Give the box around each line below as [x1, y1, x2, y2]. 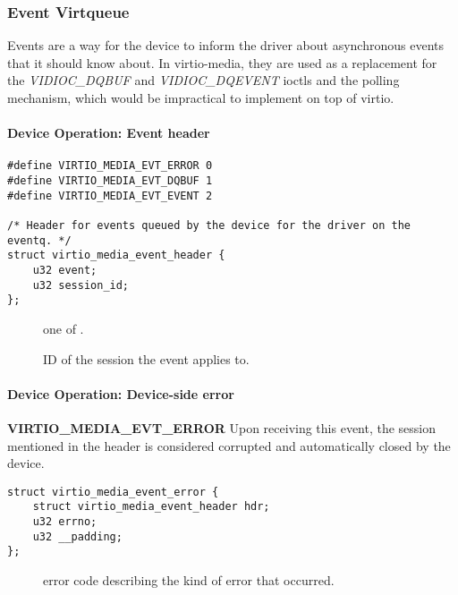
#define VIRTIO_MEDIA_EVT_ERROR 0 [7, 159, 213, 173]
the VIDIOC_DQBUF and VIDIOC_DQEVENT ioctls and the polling [7, 71, 400, 89]
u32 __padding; [32, 530, 123, 543]
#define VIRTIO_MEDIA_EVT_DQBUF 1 [7, 174, 213, 188]
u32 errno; [32, 515, 98, 529]
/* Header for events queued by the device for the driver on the [7, 219, 411, 233]
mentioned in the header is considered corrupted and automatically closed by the [7, 436, 451, 455]
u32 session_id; [32, 278, 130, 292]
